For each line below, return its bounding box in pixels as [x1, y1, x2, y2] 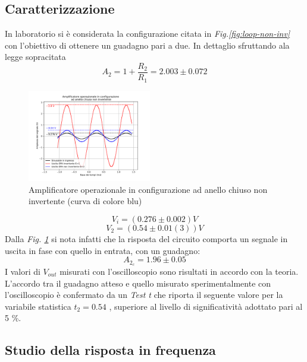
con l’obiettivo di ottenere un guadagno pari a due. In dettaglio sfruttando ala [5, 39, 290, 51]
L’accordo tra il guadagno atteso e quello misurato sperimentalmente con [5, 277, 271, 289]
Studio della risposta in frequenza [5, 341, 216, 359]
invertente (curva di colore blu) [29, 195, 142, 207]
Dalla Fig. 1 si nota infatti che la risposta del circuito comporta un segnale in [5, 232, 288, 244]
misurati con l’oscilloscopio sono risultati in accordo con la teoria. [59, 265, 299, 277]
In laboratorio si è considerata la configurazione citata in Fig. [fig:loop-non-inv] [5, 27, 290, 40]
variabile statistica [5, 300, 71, 312]
